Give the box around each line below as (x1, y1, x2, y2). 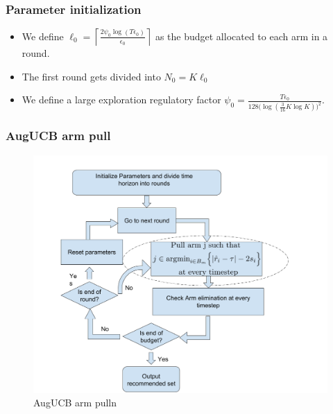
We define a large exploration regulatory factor (22, 92, 221, 107)
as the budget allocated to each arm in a (155, 28, 328, 43)
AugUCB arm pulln (33, 395, 117, 410)
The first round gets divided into (22, 69, 161, 83)
